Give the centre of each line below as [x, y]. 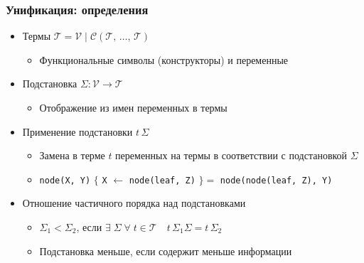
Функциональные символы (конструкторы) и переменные [164, 59]
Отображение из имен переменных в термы [133, 107]
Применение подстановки [77, 131]
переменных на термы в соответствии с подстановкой [231, 155]
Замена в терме [72, 155]
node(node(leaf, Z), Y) [276, 180]
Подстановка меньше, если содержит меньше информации [166, 251]
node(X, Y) [65, 180]
